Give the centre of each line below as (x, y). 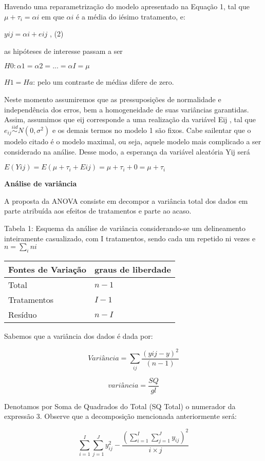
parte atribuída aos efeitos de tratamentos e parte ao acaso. (98, 211)
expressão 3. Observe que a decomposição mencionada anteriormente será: (120, 416)
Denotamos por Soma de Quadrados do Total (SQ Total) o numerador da (120, 406)
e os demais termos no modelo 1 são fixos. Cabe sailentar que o (152, 130)
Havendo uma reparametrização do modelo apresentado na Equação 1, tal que (127, 6)
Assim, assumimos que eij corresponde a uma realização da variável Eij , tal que (130, 119)
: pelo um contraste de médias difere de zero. (103, 82)
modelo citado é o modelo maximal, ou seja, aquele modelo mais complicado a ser (133, 141)
